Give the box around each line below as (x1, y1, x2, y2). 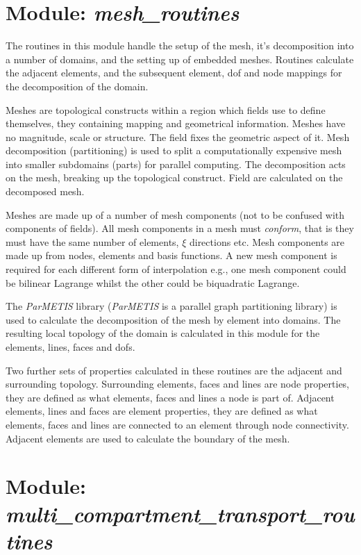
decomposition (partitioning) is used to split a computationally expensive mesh (6, 143, 342, 158)
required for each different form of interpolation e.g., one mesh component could (6, 262, 346, 276)
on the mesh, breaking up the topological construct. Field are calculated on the (6, 170, 343, 185)
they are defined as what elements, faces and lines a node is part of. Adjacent (6, 390, 335, 404)
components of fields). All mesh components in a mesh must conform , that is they (6, 221, 354, 235)
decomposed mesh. (6, 184, 85, 199)
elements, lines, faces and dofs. (6, 340, 135, 354)
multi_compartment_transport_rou (6, 499, 355, 528)
